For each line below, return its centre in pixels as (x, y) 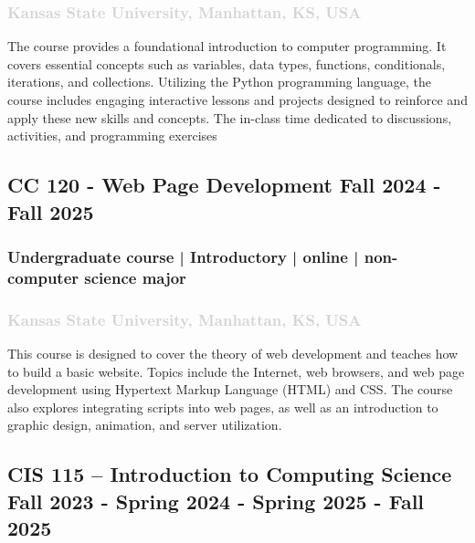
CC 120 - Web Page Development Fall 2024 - (224, 185)
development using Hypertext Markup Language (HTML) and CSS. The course (230, 389)
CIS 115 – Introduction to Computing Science (230, 474)
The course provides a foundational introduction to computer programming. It (227, 46)
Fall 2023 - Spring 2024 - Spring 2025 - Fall (216, 501)
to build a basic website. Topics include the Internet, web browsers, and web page (236, 371)
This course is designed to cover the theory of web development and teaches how (233, 353)
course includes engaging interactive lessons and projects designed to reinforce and (237, 99)
